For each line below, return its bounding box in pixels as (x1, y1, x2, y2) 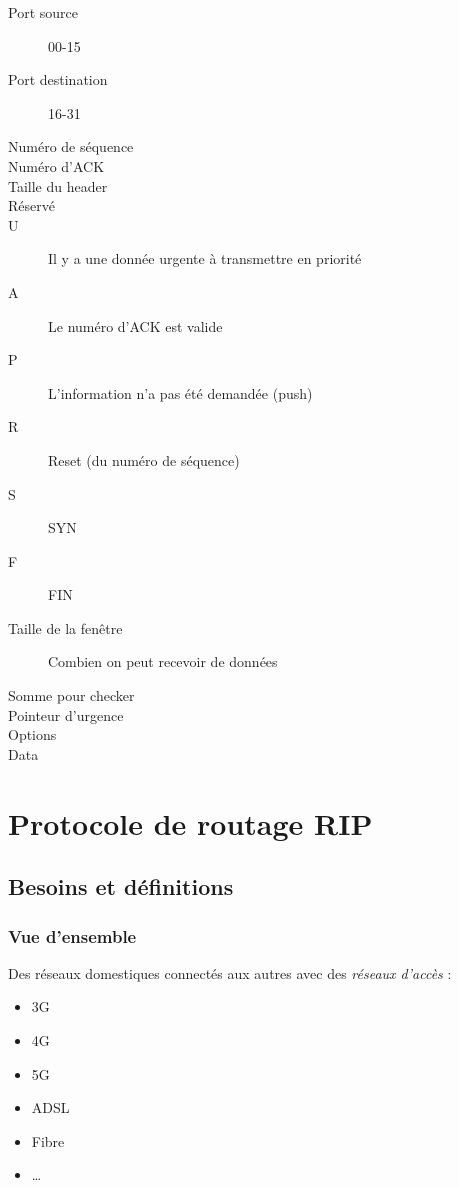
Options (8, 724, 57, 745)
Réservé (8, 195, 55, 216)
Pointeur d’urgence (8, 704, 124, 725)
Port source (8, 2, 78, 22)
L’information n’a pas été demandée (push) (48, 382, 313, 403)
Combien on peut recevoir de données (48, 651, 278, 672)
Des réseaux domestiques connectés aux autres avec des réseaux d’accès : (8, 962, 452, 983)
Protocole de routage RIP (8, 802, 373, 843)
